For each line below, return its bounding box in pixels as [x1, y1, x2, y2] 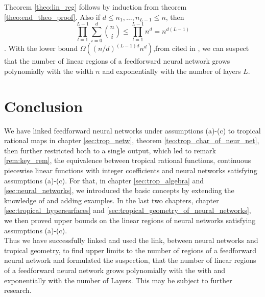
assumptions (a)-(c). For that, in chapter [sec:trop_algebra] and [4, 175, 204, 185]
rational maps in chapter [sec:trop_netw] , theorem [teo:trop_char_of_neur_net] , [4, 135, 259, 146]
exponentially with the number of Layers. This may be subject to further [4, 275, 232, 285]
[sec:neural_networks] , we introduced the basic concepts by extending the [4, 185, 234, 196]
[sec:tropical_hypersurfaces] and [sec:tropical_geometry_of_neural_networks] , [4, 205, 251, 215]
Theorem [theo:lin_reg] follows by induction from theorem [4, 2, 187, 12]
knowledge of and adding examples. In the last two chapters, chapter [4, 195, 219, 205]
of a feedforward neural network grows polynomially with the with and [4, 264, 226, 275]
